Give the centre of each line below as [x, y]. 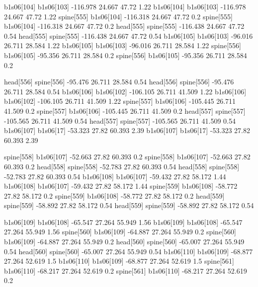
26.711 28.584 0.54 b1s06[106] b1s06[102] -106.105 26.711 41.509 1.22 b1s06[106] [125, 91]
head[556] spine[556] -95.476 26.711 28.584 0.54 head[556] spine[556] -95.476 [119, 82]
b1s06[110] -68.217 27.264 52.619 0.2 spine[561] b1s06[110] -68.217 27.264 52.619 [126, 270]
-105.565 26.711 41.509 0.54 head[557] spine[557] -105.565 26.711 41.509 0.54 [120, 120]
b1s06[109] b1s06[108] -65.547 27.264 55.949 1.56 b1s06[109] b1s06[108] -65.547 [123, 222]
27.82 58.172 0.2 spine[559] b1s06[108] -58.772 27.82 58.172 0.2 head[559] [114, 195]
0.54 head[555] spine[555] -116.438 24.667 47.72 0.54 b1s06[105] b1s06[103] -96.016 [129, 36]
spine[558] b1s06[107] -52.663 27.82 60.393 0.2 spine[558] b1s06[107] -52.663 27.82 [127, 157]
